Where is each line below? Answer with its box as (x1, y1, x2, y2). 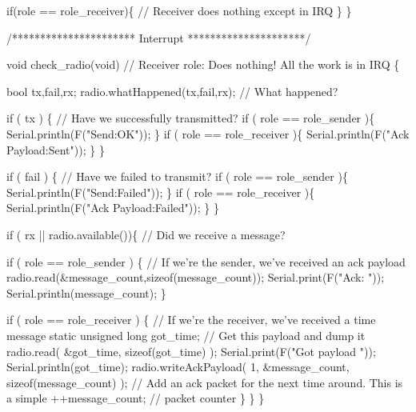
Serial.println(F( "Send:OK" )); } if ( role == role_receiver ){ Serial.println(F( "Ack (6, 125, 410, 142)
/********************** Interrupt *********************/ (6, 29, 311, 46)
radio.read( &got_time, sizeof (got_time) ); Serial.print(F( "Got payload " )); (6, 342, 376, 359)
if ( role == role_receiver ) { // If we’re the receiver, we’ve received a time (6, 311, 376, 328)
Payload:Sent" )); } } (6, 141, 105, 158)
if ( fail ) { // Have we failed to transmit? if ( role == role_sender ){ (6, 168, 348, 185)
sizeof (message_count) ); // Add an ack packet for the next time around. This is (6, 374, 403, 390)
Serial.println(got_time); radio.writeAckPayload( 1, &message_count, (6, 358, 350, 375)
